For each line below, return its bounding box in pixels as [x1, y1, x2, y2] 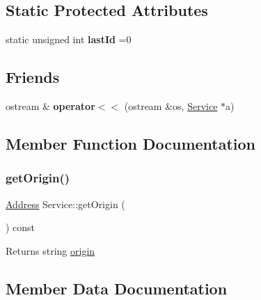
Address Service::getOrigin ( [6, 196, 125, 211]
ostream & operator [6, 99, 95, 113]
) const [6, 220, 35, 235]
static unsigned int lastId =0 [6, 32, 132, 47]
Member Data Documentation [6, 277, 228, 299]
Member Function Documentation [6, 132, 256, 154]
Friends [6, 66, 60, 88]
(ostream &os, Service [124, 99, 218, 113]
